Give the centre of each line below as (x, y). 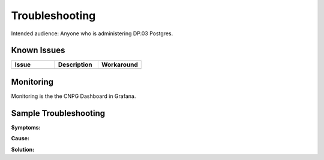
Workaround (119, 64)
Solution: (23, 149)
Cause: (20, 139)
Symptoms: (26, 127)
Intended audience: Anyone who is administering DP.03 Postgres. (92, 33)
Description (75, 64)
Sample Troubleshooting (58, 113)
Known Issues (38, 50)
